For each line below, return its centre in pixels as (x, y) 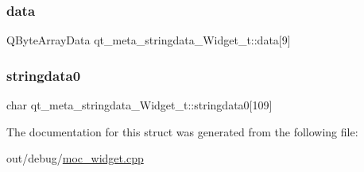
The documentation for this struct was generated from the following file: (182, 131)
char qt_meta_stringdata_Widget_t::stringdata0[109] (139, 105)
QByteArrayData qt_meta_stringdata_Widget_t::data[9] (149, 40)
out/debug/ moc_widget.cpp (75, 158)
